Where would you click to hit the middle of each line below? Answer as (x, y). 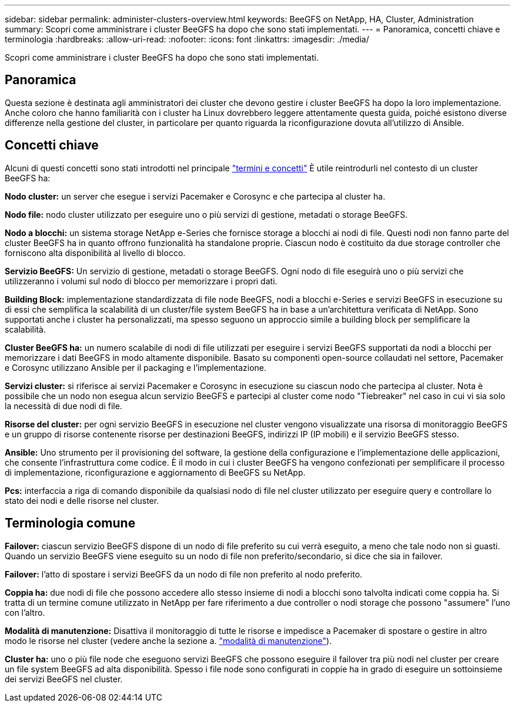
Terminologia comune (70, 523)
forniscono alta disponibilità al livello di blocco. (95, 253)
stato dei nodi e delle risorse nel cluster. (82, 500)
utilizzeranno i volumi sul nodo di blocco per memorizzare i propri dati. (141, 281)
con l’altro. (25, 612)
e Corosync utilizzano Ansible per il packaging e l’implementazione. (136, 367)
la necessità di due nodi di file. (63, 406)
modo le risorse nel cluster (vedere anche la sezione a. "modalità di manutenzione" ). (168, 640)
